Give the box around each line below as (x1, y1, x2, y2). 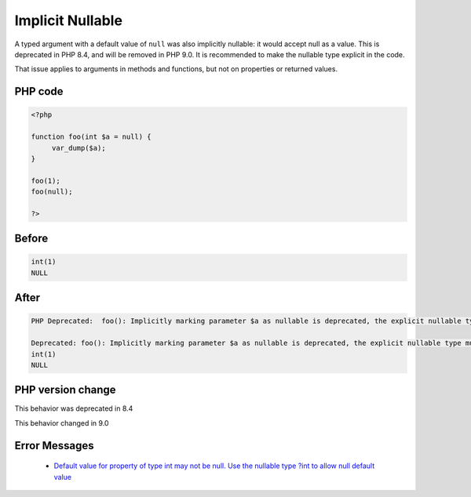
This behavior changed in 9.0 (14, 418, 109, 427)
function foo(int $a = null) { (31, 132, 152, 141)
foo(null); (31, 187, 73, 196)
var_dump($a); (51, 143, 106, 152)
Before (14, 232, 49, 245)
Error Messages (14, 439, 94, 452)
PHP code (14, 85, 64, 98)
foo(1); (31, 176, 60, 185)
